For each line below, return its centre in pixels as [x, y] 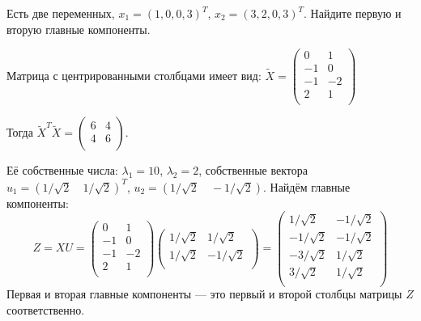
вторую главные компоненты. [79, 29]
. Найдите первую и [353, 13]
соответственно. [46, 310]
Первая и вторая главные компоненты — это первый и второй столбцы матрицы [204, 294]
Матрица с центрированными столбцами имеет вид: [134, 75]
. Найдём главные [306, 186]
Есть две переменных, [61, 13]
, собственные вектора [253, 170]
